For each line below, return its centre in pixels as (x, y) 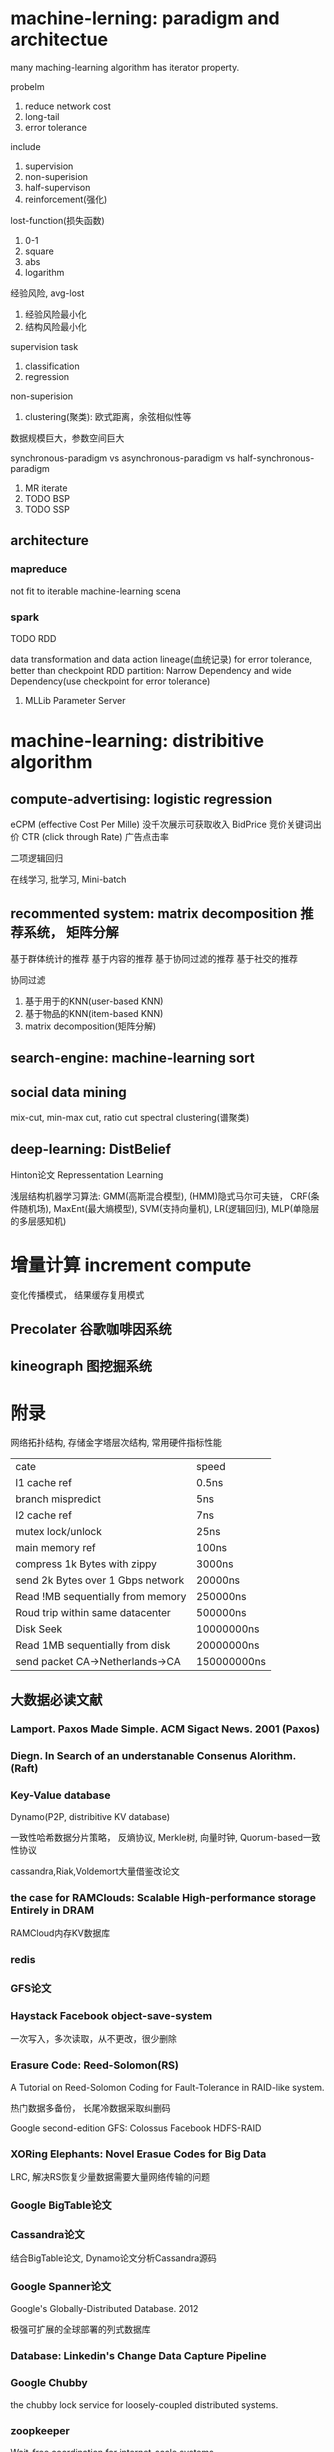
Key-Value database (60, 1795)
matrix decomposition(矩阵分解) (90, 1026)
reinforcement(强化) (66, 199)
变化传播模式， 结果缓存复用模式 (77, 1294)
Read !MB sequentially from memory (101, 1597)
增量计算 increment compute (131, 1264)
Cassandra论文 (47, 2234)
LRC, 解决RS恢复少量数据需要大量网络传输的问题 (110, 2176)
